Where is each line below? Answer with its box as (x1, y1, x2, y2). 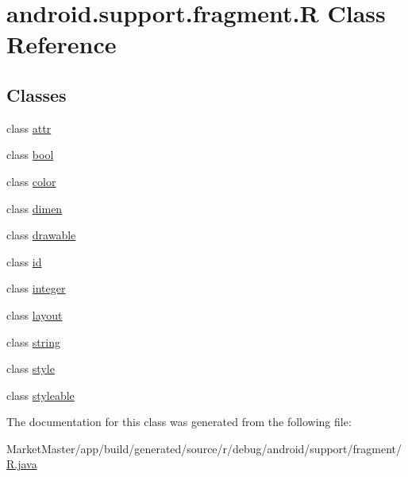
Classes (6, 82, 67, 107)
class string (6, 333, 60, 350)
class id (6, 253, 42, 270)
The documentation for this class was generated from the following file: (6, 413, 352, 430)
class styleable (6, 386, 75, 403)
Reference (6, 28, 117, 60)
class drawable (6, 227, 76, 243)
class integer (6, 280, 66, 297)
